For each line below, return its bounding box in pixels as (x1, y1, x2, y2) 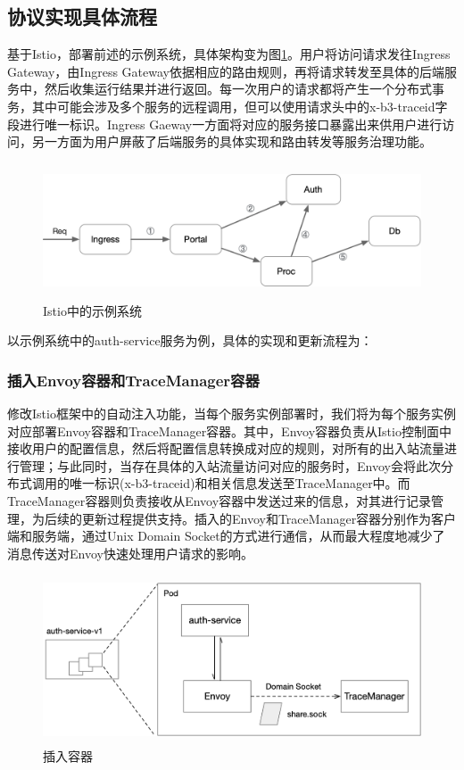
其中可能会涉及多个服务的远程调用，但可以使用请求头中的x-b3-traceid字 (31, 96, 448, 115)
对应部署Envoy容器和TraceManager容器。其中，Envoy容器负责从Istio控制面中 (7, 421, 452, 440)
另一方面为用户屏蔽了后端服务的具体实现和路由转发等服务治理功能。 (31, 132, 432, 151)
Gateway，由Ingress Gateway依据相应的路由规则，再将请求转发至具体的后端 (7, 62, 444, 80)
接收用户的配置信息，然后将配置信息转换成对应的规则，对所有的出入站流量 (7, 439, 444, 458)
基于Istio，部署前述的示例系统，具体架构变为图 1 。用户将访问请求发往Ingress (7, 45, 451, 63)
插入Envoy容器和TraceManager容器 (7, 368, 260, 391)
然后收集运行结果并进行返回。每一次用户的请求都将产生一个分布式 (44, 79, 432, 98)
